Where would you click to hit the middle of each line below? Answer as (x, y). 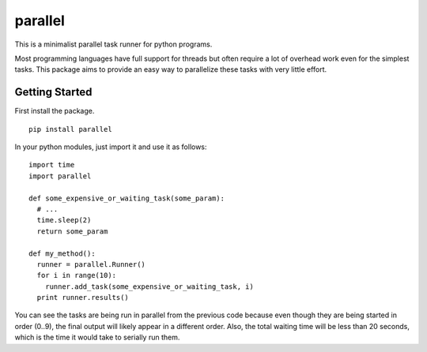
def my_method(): (62, 253)
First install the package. (55, 111)
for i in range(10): (77, 275)
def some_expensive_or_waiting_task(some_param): (127, 198)
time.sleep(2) (64, 220)
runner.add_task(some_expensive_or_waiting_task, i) (149, 286)
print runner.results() (83, 298)
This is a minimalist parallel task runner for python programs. (113, 44)
